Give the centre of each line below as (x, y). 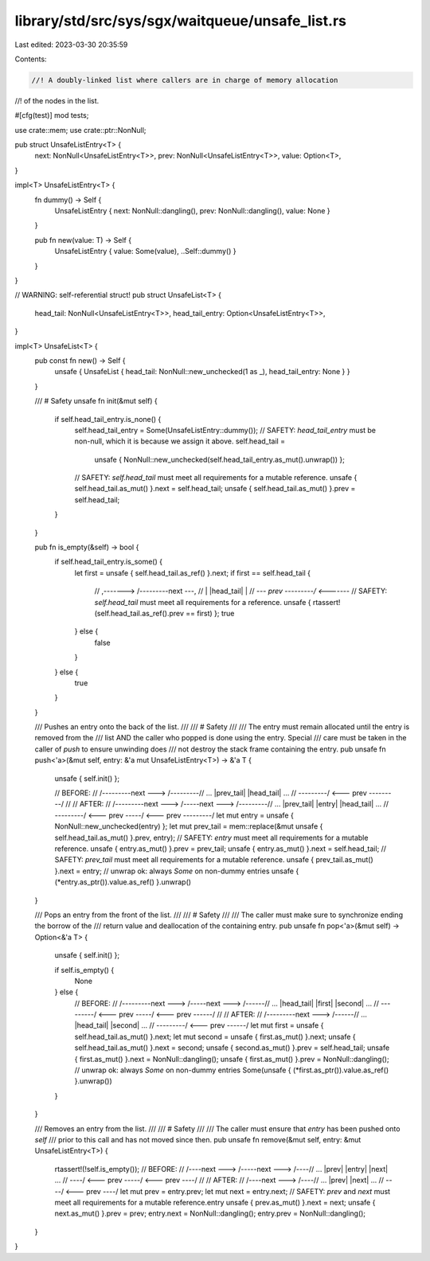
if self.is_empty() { (84, 970)
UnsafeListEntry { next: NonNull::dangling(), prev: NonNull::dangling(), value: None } (192, 211)
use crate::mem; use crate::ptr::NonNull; (80, 130)
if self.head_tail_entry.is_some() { (109, 562)
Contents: (31, 59)
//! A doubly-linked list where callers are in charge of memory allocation (185, 80)
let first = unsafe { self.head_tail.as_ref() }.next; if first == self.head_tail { (192, 572)
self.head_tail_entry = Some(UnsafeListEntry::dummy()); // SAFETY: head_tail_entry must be (225, 430)
